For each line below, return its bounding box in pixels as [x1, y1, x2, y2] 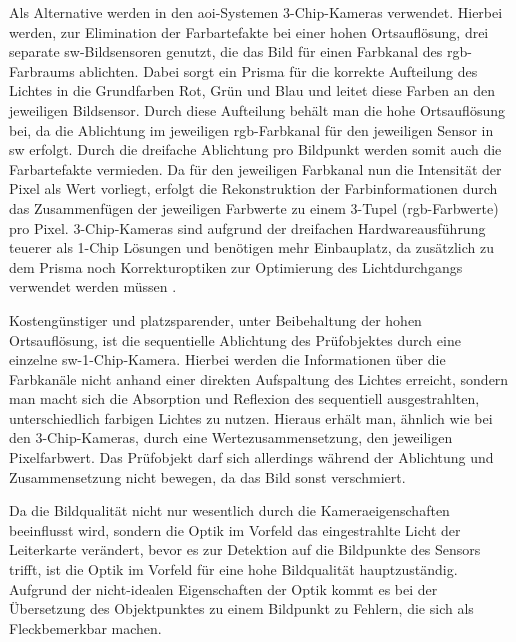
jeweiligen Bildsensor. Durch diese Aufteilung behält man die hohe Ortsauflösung [9, 99, 505, 120]
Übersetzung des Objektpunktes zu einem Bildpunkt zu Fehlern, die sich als [9, 598, 474, 619]
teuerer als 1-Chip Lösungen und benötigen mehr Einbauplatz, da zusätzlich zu [9, 237, 494, 258]
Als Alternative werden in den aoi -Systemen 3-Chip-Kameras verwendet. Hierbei [9, 2, 503, 22]
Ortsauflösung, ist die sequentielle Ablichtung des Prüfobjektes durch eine [9, 329, 461, 350]
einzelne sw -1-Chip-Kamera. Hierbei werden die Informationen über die [9, 349, 446, 370]
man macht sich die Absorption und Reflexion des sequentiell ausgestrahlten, [9, 388, 480, 409]
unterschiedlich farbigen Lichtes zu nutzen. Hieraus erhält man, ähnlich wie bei [9, 407, 493, 428]
